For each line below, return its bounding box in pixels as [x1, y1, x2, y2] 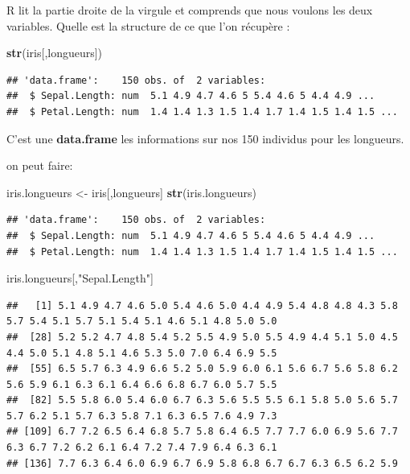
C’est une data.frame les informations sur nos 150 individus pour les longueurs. [6, 130, 404, 146]
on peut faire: [6, 157, 73, 174]
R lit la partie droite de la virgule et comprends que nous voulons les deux [6, 2, 373, 18]
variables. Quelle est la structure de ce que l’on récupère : [6, 17, 290, 34]
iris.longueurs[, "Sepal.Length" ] [6, 270, 154, 286]
